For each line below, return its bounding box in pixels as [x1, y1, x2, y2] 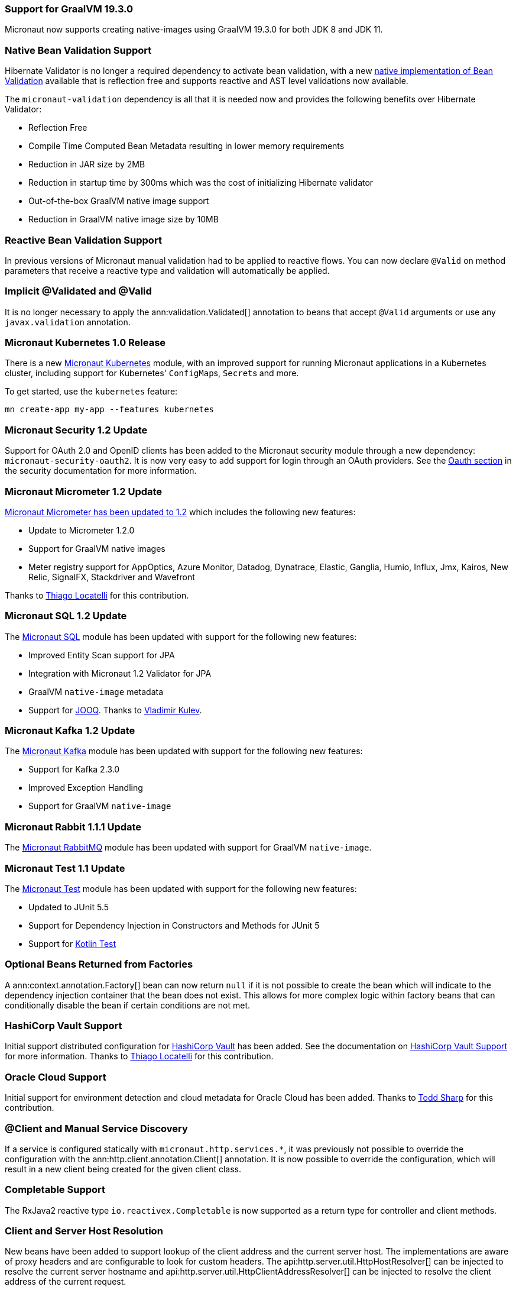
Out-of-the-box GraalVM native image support [28, 196, 209, 206]
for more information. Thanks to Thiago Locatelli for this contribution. [5, 1051, 274, 1062]
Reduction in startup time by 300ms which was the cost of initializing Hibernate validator [28, 177, 374, 188]
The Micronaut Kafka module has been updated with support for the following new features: [5, 746, 363, 756]
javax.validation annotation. [5, 316, 131, 327]
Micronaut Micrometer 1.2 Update [5, 485, 163, 497]
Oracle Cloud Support [5, 1071, 106, 1083]
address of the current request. [5, 1276, 126, 1287]
